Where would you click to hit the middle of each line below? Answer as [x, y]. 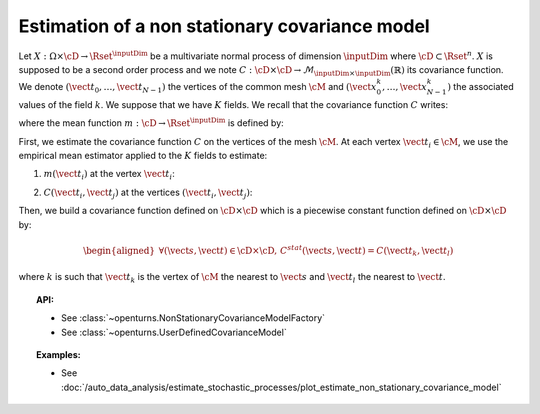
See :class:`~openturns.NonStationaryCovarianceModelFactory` [193, 318]
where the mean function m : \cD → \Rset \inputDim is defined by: [151, 122]
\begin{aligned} [119, 250]
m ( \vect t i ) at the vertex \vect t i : [109, 175]
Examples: [58, 354]
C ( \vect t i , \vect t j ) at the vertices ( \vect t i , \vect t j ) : [148, 193]
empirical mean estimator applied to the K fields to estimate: [143, 156]
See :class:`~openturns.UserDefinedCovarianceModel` [174, 332]
